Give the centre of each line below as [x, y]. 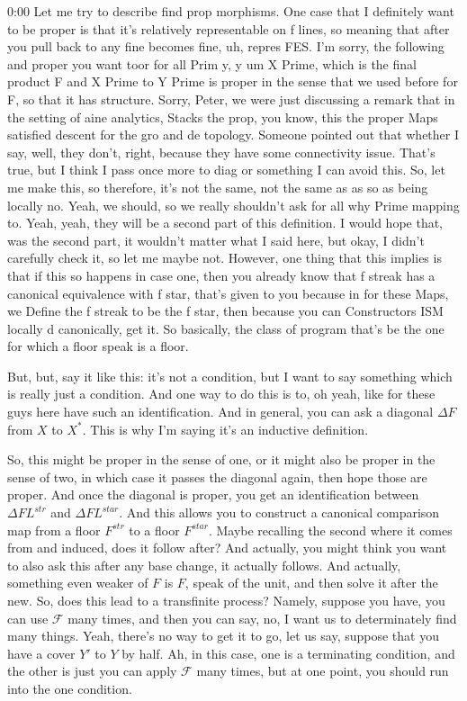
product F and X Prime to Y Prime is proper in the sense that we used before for [233, 81]
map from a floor [54, 530]
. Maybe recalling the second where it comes [330, 530]
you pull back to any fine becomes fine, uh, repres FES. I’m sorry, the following [226, 46]
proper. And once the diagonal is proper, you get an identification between [213, 494]
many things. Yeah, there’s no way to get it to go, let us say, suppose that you [223, 636]
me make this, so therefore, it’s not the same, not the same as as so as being [218, 187]
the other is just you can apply [92, 671]
